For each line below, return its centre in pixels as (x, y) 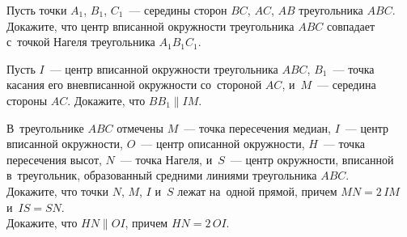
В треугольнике (45, 127)
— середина (347, 85)
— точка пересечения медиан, (257, 127)
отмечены (140, 127)
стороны (27, 100)
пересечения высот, (54, 159)
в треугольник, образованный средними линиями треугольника (162, 175)
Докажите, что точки (57, 190)
